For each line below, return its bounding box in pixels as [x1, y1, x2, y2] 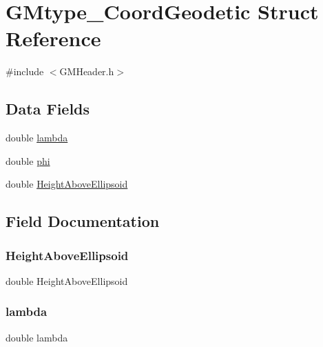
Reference [6, 24, 101, 52]
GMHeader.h [59, 64, 114, 79]
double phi [6, 153, 50, 168]
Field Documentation [6, 210, 160, 232]
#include [6, 64, 44, 79]
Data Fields [6, 98, 90, 119]
